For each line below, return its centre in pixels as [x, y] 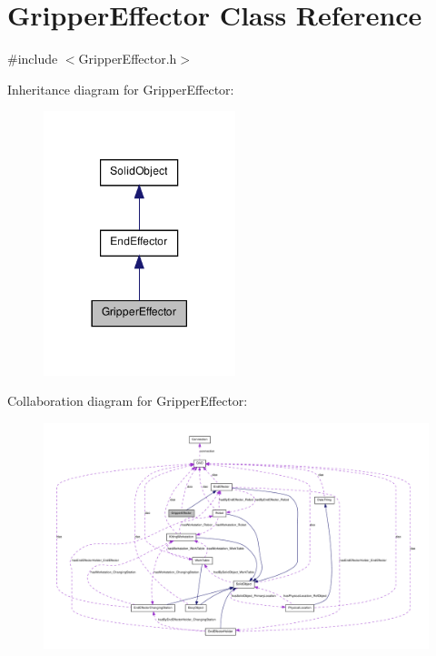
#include [33, 59]
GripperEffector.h [128, 59]
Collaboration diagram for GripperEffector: [128, 401]
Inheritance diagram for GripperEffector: [121, 89]
